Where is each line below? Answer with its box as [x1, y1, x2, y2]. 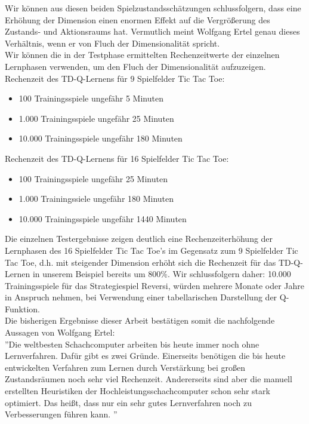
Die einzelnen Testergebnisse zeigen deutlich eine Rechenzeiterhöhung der [5, 232, 273, 245]
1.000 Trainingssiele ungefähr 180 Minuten [18, 192, 174, 205]
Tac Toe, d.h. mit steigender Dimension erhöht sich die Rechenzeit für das [5, 256, 276, 268]
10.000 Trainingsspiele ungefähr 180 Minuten [18, 132, 183, 145]
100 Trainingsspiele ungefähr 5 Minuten [18, 92, 163, 105]
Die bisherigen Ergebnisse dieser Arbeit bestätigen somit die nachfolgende [5, 314, 275, 327]
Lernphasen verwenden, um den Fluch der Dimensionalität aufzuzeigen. [5, 60, 266, 72]
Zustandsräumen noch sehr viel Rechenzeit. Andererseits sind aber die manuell [5, 373, 292, 385]
